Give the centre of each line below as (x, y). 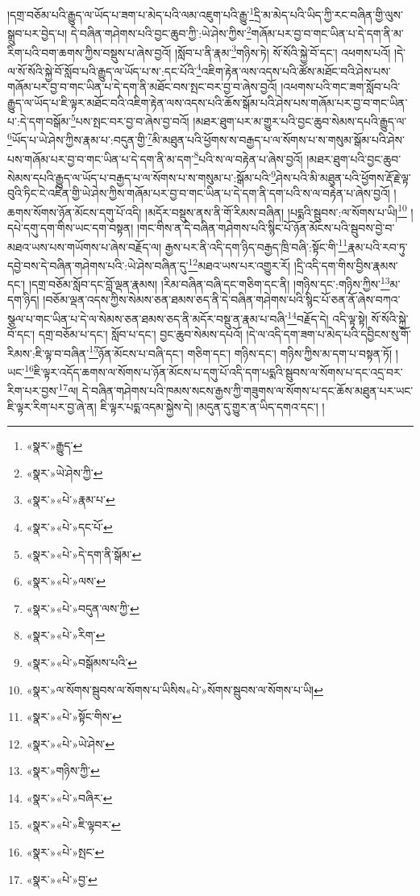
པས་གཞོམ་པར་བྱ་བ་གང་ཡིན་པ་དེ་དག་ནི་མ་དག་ (101, 158)
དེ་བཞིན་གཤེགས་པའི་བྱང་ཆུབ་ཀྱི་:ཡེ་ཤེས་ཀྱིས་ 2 (161, 32)
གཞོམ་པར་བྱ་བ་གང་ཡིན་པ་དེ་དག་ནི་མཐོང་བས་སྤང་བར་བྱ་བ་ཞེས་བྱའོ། (142, 86)
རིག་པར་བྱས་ (33, 390)
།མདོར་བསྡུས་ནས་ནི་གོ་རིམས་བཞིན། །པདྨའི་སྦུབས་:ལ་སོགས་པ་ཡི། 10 (276, 210)
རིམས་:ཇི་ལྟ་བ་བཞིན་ (48, 353)
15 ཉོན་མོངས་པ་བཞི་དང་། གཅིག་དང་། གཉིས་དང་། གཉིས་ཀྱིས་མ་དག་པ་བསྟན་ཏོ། (241, 352)
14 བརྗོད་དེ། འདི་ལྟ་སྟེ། (327, 317)
